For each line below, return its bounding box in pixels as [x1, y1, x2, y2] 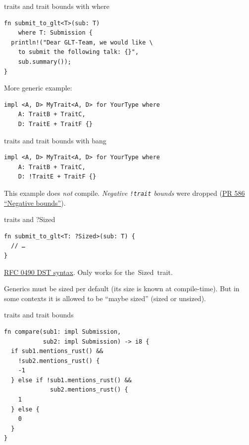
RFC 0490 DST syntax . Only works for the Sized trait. [4, 267, 173, 277]
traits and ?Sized [4, 214, 55, 224]
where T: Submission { [18, 29, 93, 37]
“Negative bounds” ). [4, 197, 66, 208]
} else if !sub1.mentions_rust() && [11, 376, 132, 384]
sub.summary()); [18, 58, 72, 65]
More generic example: [4, 83, 72, 93]
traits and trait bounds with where [4, 1, 110, 11]
